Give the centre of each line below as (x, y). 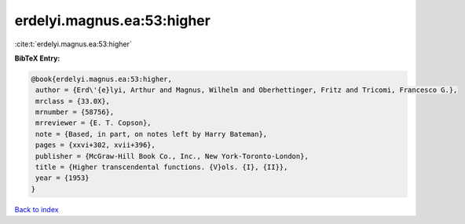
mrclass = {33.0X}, (73, 101)
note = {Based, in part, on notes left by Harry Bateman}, (152, 134)
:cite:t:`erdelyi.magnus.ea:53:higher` (73, 44)
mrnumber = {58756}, (75, 112)
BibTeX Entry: (37, 58)
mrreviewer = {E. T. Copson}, (94, 123)
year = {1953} (62, 178)
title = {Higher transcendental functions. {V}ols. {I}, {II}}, (162, 167)
